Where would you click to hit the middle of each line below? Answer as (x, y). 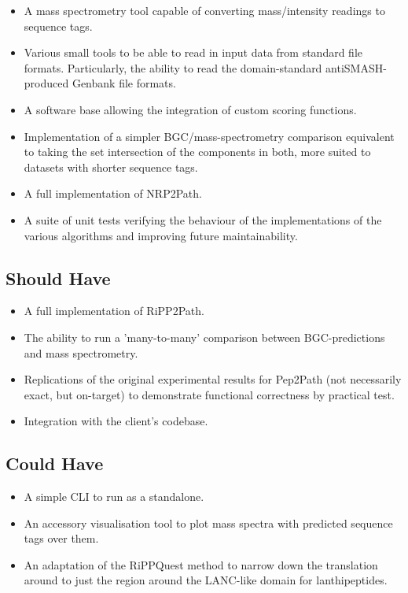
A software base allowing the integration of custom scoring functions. (190, 109)
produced (46, 83)
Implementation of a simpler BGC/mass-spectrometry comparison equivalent (209, 136)
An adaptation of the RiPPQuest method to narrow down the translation (201, 564)
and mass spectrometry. (81, 352)
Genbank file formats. (124, 83)
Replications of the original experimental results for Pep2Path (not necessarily (213, 379)
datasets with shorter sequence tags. (111, 167)
